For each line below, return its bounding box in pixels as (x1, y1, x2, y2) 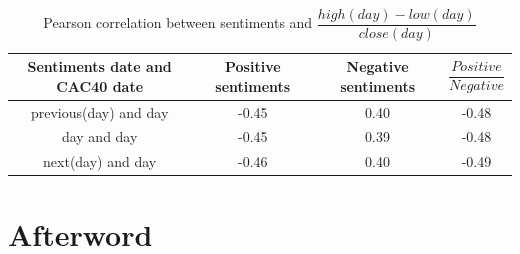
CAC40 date (56, 75, 144, 96)
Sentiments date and (27, 56, 172, 77)
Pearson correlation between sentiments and (43, 12, 313, 33)
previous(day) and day (30, 101, 169, 122)
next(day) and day (43, 151, 157, 172)
